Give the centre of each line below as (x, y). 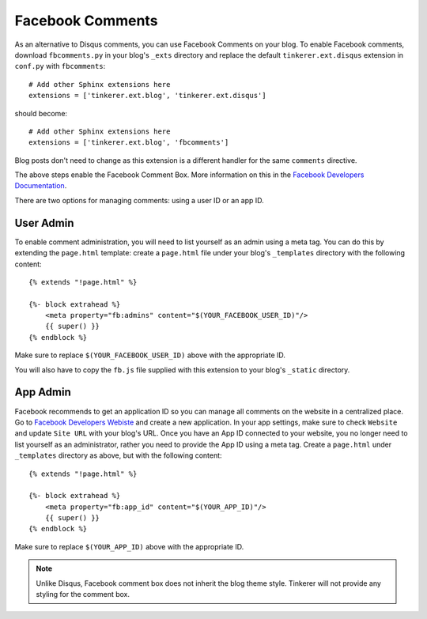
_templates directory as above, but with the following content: (118, 455)
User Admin (44, 223)
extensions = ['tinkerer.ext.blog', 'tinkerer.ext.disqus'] (147, 96)
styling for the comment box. (83, 594)
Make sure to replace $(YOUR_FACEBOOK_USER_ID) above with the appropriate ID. (150, 355)
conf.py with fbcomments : (60, 66)
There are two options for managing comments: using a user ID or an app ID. (139, 200)
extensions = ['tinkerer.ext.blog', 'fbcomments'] (129, 143)
